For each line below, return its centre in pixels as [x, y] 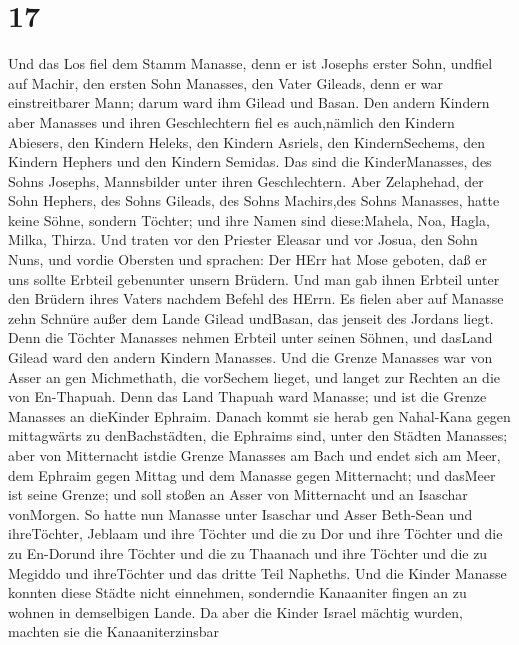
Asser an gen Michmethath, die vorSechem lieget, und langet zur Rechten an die [254, 376]
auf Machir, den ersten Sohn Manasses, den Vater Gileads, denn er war [226, 82]
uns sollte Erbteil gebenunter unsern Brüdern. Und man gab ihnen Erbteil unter [254, 278]
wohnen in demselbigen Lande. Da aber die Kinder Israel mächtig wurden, [235, 611]
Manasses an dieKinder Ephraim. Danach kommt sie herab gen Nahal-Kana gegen [259, 415]
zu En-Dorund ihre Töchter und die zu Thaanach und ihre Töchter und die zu [248, 552]
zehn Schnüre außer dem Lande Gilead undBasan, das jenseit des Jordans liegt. [251, 317]
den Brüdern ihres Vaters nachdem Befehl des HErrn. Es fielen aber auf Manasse [256, 298]
